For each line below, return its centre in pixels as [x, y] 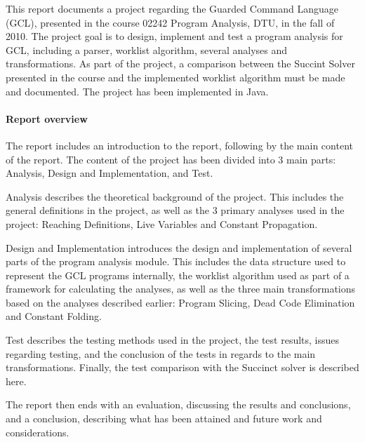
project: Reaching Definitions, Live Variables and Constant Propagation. [162, 223]
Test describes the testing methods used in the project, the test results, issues [173, 340]
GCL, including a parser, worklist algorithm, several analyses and [147, 49]
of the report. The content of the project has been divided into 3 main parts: [171, 159]
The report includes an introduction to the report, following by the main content [179, 145]
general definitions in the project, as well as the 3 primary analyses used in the [175, 210]
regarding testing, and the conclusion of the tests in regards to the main [161, 353]
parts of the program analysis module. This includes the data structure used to [176, 261]
